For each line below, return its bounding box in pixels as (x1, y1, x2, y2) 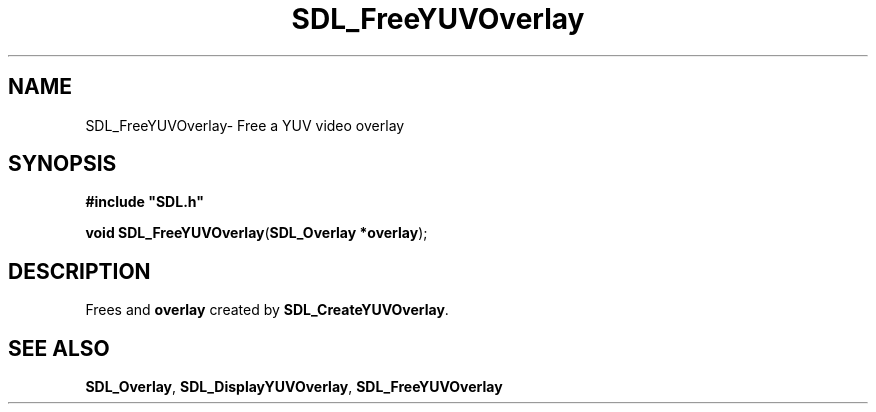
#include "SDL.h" (85, 193, 204, 211)
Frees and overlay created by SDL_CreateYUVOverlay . (85, 301, 449, 319)
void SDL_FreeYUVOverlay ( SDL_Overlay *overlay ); (85, 224, 428, 242)
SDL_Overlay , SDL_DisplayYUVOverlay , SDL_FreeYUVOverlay (85, 378, 503, 396)
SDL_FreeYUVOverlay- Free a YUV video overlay (85, 116, 405, 134)
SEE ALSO (8, 335, 110, 361)
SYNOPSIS (8, 151, 117, 177)
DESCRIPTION (8, 258, 151, 284)
